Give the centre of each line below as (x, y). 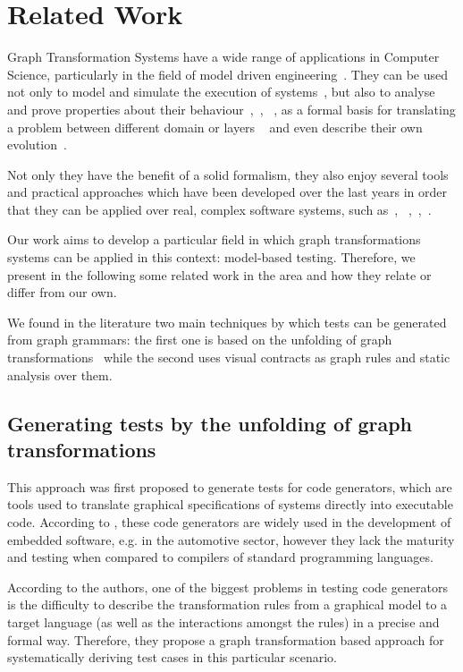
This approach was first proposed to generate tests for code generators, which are (230, 486)
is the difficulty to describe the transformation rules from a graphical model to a (227, 604)
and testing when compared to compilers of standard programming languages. (220, 557)
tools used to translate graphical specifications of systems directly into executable (230, 504)
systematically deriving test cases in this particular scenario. (172, 657)
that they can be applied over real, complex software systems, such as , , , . (219, 209)
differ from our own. (62, 292)
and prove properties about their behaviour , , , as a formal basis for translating (231, 109)
